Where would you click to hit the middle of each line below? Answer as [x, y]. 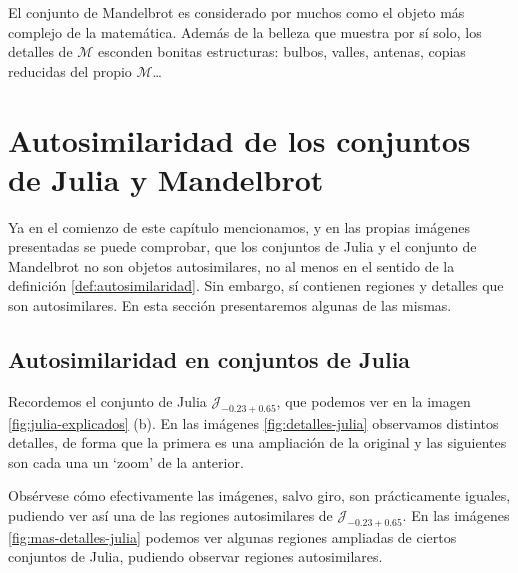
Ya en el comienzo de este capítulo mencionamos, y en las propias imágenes [239, 226]
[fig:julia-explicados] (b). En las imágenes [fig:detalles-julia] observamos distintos [253, 422]
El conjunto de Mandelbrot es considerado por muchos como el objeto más [236, 12]
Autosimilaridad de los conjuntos [239, 139]
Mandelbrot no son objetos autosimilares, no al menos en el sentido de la [231, 265]
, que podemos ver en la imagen [373, 400]
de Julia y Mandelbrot [166, 178]
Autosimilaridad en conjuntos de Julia [209, 359]
